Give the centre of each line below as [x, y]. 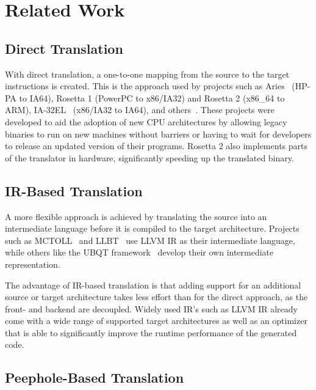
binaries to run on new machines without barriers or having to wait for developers [158, 134]
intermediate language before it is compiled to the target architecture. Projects [152, 228]
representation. [33, 264]
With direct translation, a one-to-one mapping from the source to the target [147, 74]
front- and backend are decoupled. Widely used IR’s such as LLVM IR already [151, 308]
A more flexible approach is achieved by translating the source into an [136, 216]
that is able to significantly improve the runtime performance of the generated [151, 332]
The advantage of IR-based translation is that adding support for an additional [153, 285]
